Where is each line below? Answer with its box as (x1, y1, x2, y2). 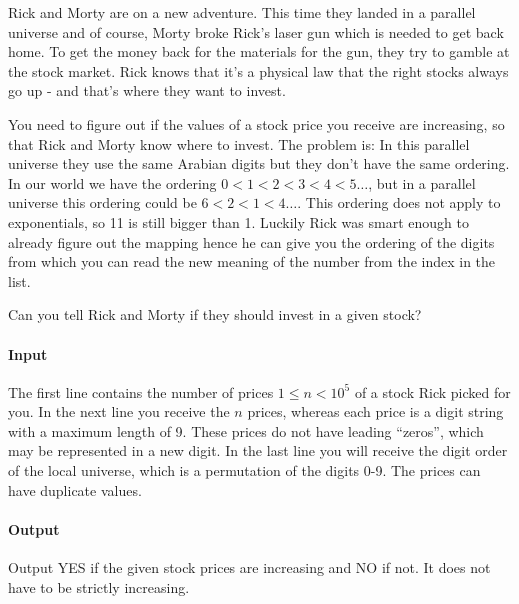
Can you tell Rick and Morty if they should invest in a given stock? (8, 304, 422, 325)
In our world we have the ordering (8, 172, 217, 193)
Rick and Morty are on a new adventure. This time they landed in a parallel (8, 2, 476, 22)
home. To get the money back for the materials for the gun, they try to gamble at (8, 41, 510, 62)
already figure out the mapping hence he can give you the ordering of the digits (8, 231, 495, 252)
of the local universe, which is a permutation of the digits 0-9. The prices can (8, 460, 481, 481)
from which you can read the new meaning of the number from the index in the (8, 251, 496, 272)
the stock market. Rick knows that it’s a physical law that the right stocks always (8, 60, 509, 81)
